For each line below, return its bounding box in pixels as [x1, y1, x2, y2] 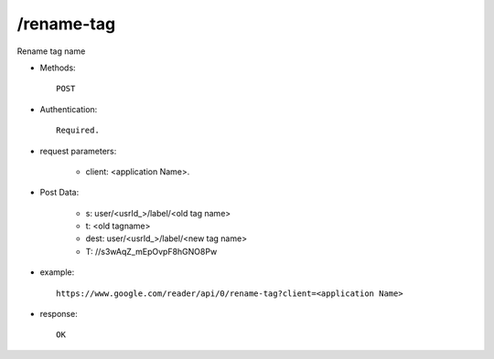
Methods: [39, 62, 77, 73]
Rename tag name [16, 46, 86, 57]
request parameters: [39, 145, 117, 156]
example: [39, 267, 75, 278]
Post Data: [39, 187, 80, 198]
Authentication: [39, 103, 98, 114]
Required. [56, 125, 100, 136]
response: [39, 309, 78, 320]
